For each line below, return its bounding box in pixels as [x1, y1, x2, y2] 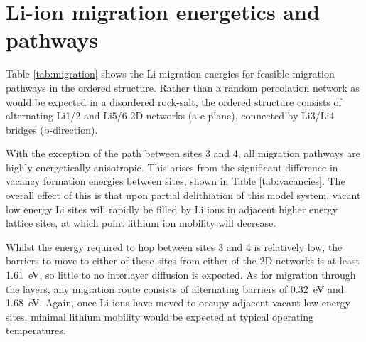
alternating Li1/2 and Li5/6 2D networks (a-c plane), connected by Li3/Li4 [6, 108, 335, 123]
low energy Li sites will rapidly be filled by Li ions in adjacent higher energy [6, 201, 338, 216]
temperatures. [6, 323, 66, 338]
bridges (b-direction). [6, 122, 98, 137]
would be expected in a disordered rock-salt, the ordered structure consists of [6, 94, 342, 109]
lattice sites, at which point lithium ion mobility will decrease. [6, 215, 276, 230]
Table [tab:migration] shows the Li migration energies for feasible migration [6, 66, 335, 81]
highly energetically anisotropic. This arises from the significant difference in [6, 159, 338, 174]
